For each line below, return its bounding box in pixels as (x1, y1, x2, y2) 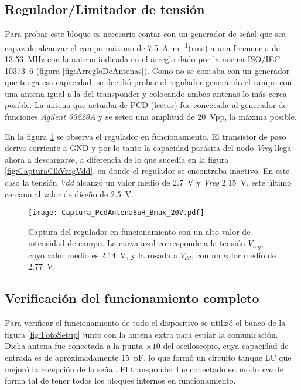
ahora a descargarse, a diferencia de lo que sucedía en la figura (5, 153, 229, 165)
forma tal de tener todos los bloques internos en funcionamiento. (5, 374, 236, 386)
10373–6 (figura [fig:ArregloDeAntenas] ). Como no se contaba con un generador (5, 64, 290, 76)
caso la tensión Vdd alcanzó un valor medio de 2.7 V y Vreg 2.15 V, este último (5, 176, 292, 188)
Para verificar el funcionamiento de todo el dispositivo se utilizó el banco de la (5, 317, 286, 329)
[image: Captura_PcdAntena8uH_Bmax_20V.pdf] (28, 209, 204, 217)
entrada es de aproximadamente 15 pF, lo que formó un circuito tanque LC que (5, 351, 292, 364)
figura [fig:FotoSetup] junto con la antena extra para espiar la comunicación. (5, 328, 278, 340)
